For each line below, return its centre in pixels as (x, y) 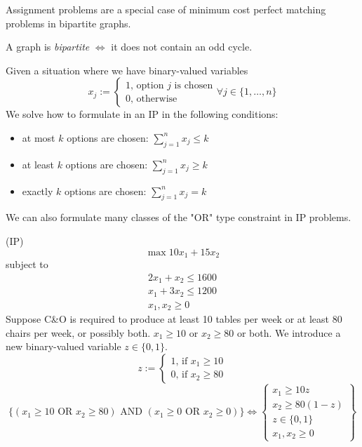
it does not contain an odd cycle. (182, 47)
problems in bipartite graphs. (68, 23)
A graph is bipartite (48, 47)
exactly (38, 191)
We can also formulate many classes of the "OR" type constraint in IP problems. (179, 217)
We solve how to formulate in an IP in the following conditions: (142, 114)
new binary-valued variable (63, 346)
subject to (27, 264)
